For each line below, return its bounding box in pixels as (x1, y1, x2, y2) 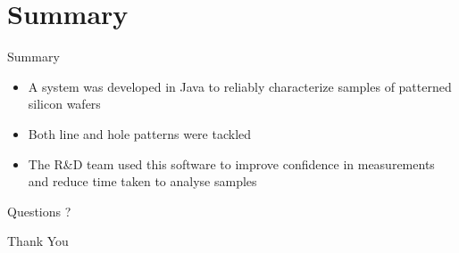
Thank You (7, 232, 69, 250)
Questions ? (7, 201, 71, 220)
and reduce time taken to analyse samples (28, 172, 257, 191)
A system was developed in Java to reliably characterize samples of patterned (28, 77, 452, 95)
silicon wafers (28, 94, 101, 113)
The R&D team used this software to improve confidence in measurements (28, 154, 435, 173)
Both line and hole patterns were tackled (28, 124, 252, 143)
